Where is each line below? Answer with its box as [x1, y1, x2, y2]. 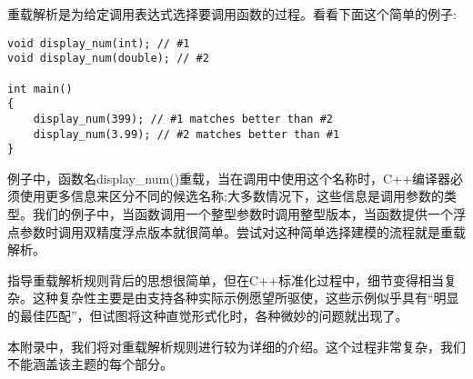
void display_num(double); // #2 [7, 52, 209, 65]
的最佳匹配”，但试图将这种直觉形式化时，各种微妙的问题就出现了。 [7, 306, 408, 324]
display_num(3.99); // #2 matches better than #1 [33, 127, 340, 141]
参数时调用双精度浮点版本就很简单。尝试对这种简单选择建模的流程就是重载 [19, 222, 466, 241]
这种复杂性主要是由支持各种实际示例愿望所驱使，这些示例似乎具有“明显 [32, 288, 459, 307]
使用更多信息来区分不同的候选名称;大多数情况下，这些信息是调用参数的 [19, 186, 444, 205]
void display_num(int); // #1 [7, 36, 190, 50]
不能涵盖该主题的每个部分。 [7, 354, 173, 374]
